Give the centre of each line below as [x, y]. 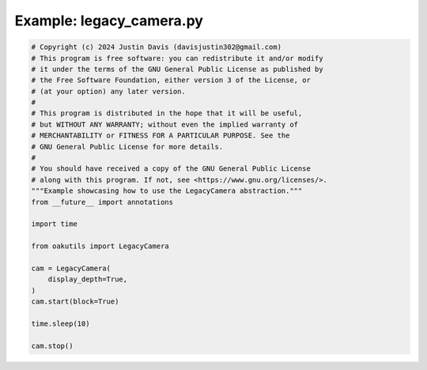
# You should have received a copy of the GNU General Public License [171, 169]
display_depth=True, [88, 279]
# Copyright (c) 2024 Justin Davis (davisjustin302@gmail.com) [157, 47]
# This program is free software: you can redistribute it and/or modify [177, 58]
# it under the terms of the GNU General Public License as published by [177, 69]
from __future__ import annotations [102, 202]
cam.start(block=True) [75, 302]
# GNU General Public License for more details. [127, 147]
